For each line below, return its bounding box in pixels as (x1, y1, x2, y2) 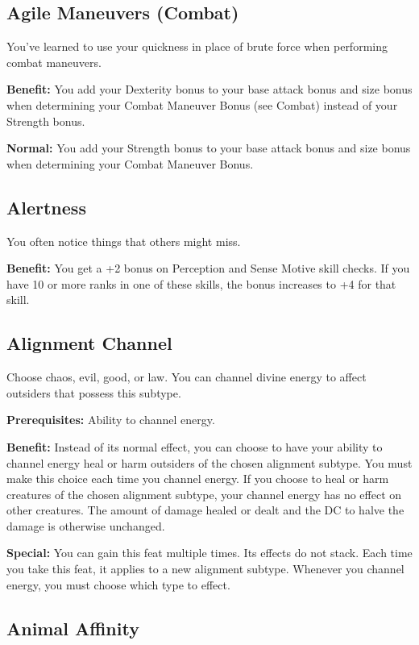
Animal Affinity (6, 615, 139, 640)
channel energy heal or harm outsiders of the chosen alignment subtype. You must (6, 454, 413, 471)
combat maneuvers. (6, 53, 102, 70)
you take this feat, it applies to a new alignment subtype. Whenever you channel (6, 560, 404, 577)
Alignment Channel (6, 331, 172, 356)
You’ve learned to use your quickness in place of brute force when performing (6, 38, 388, 55)
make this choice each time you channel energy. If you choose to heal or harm (6, 470, 389, 487)
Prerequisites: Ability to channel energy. (6, 411, 215, 428)
